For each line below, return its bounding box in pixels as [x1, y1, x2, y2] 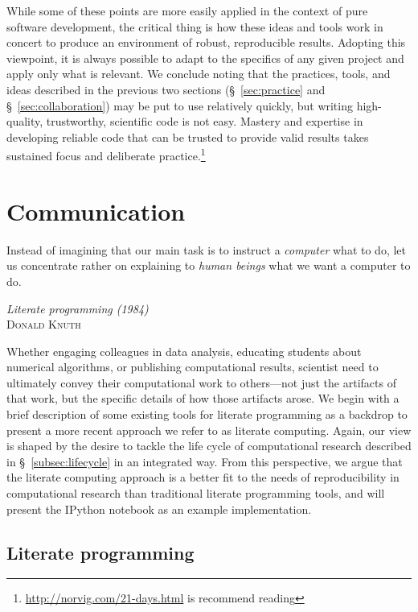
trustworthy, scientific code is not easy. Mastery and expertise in [46, 113, 363, 130]
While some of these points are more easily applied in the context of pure [6, 2, 368, 19]
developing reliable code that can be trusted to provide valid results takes [6, 128, 369, 145]
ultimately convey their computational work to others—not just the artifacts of [6, 374, 396, 391]
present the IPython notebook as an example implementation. [6, 500, 312, 517]
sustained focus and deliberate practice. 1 [6, 145, 206, 163]
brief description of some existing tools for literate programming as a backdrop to [6, 406, 408, 423]
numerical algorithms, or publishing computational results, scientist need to [6, 358, 379, 375]
